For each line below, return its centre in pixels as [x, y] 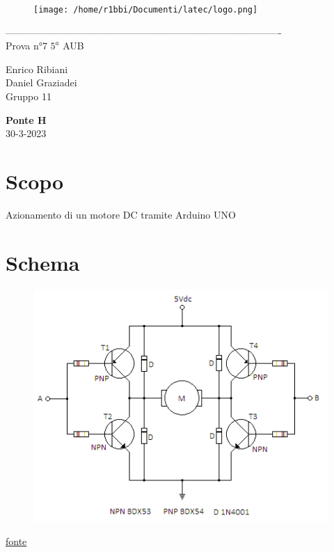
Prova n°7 [26, 46]
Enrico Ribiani [37, 69]
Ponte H [26, 119]
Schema [43, 262]
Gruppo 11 [29, 96]
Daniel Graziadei [41, 82]
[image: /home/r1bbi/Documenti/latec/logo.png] [146, 10]
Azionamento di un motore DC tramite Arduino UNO [121, 214]
